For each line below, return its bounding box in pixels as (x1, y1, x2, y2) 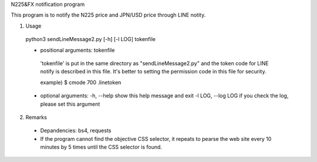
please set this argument (40, 100, 100, 107)
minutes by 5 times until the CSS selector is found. (40, 144, 163, 151)
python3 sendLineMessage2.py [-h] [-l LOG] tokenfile (25, 36, 156, 43)
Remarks (25, 113, 47, 120)
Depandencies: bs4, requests (40, 127, 112, 134)
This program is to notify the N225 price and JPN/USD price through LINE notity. (11, 12, 206, 19)
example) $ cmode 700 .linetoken (40, 79, 122, 86)
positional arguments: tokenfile (40, 46, 115, 53)
